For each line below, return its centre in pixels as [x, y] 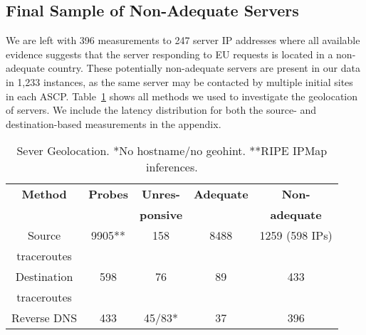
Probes [108, 194]
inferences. [172, 167]
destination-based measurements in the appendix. [114, 123]
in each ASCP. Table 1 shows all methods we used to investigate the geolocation [182, 96]
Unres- [161, 194]
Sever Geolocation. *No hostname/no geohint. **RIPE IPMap [172, 151]
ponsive [161, 215]
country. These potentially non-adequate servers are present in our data [204, 68]
